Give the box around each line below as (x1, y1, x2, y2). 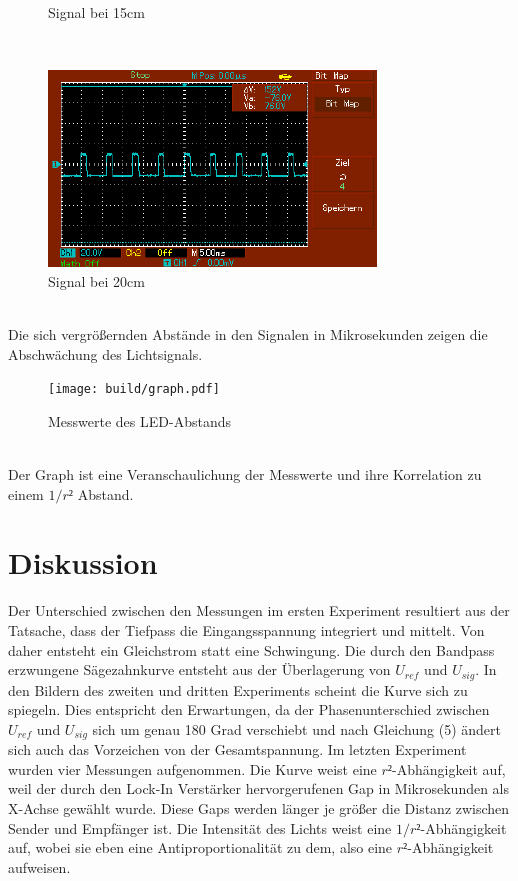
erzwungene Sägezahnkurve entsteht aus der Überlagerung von (8, 659, 391, 680)
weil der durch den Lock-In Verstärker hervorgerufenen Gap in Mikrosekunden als (8, 778, 510, 799)
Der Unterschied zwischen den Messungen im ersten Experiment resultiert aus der (8, 600, 510, 621)
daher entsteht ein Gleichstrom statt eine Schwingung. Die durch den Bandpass (8, 639, 495, 660)
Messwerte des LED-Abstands (48, 410, 231, 431)
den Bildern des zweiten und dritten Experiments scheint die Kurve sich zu (8, 679, 468, 700)
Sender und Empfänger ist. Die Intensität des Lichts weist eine (8, 817, 392, 838)
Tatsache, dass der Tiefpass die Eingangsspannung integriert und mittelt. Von (8, 619, 485, 640)
